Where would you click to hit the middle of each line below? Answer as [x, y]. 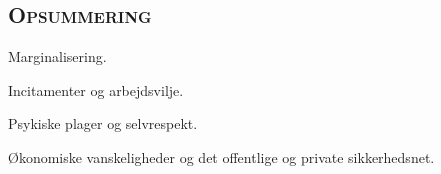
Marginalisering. [57, 56]
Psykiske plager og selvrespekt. [103, 123]
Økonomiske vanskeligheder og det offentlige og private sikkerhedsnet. [221, 156]
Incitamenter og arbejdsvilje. [96, 89]
